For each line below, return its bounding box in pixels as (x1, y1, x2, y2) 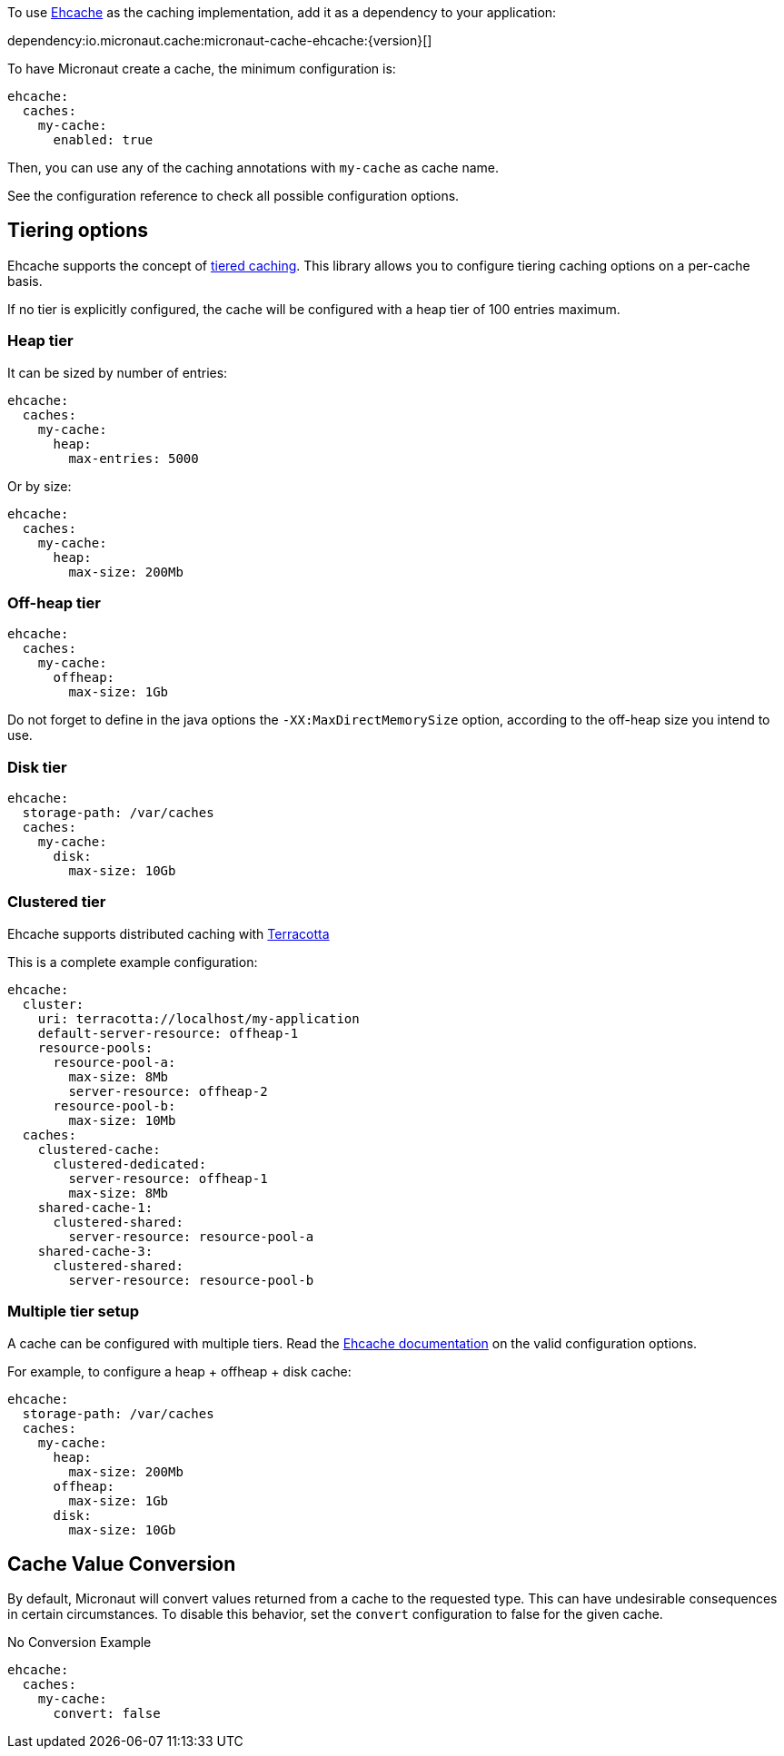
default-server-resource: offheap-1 (37, 1025, 299, 1041)
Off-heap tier (7, 593, 101, 612)
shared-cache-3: (37, 1243, 154, 1258)
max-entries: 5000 (68, 450, 199, 466)
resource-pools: (37, 1040, 154, 1055)
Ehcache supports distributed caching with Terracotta (7, 925, 330, 942)
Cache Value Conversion (7, 1553, 236, 1576)
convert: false (53, 1706, 161, 1721)
